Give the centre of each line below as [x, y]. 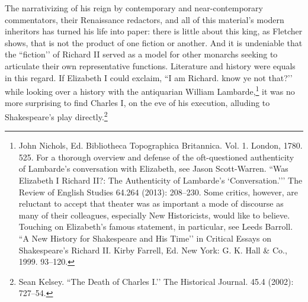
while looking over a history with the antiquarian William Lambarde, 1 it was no [150, 90]
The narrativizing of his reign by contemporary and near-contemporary [134, 8]
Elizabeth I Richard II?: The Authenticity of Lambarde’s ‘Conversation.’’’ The [161, 180]
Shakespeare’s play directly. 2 [56, 116]
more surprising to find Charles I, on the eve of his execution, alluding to [137, 103]
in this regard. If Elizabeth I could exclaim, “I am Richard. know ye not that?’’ [149, 77]
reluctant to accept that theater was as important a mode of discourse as [151, 203]
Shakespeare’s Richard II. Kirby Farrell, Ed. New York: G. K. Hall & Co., [153, 250]
